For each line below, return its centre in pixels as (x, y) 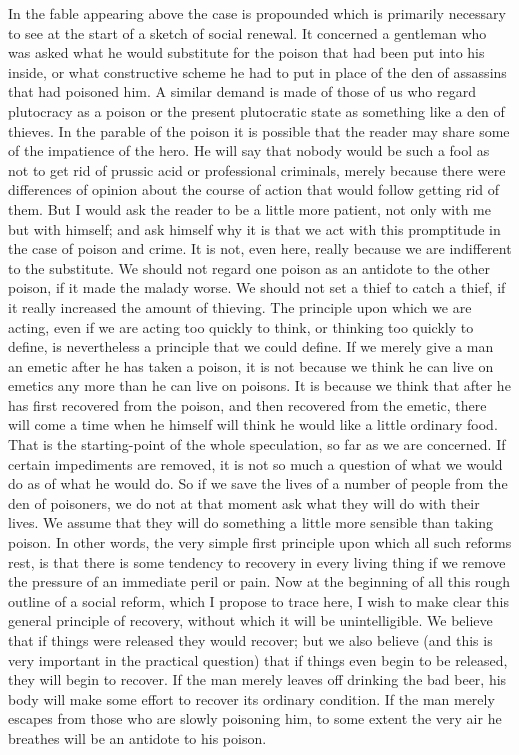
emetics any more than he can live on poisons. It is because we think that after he (259, 385)
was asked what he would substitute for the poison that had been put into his (246, 52)
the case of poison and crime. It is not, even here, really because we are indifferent (260, 248)
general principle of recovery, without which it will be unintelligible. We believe (250, 620)
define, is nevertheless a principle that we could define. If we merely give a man (251, 346)
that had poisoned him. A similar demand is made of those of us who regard (242, 91)
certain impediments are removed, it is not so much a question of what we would (255, 463)
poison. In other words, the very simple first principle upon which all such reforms (260, 542)
